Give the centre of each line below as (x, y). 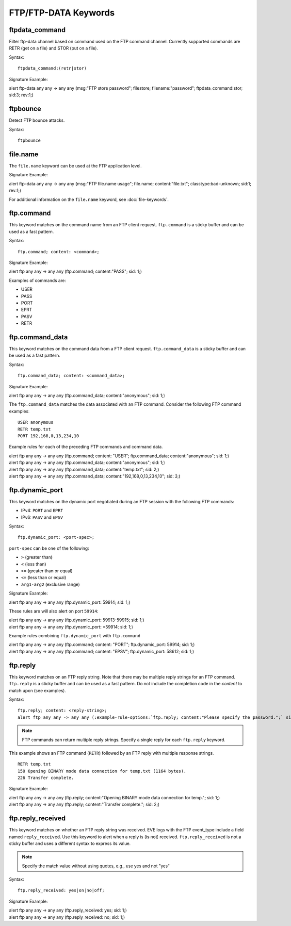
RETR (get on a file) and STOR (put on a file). (53, 48)
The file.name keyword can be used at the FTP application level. (75, 166)
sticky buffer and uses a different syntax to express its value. (70, 843)
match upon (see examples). (38, 690)
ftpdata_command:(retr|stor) (52, 68)
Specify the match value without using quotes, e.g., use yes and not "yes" (96, 866)
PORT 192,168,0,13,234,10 (48, 436)
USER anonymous (36, 422)
